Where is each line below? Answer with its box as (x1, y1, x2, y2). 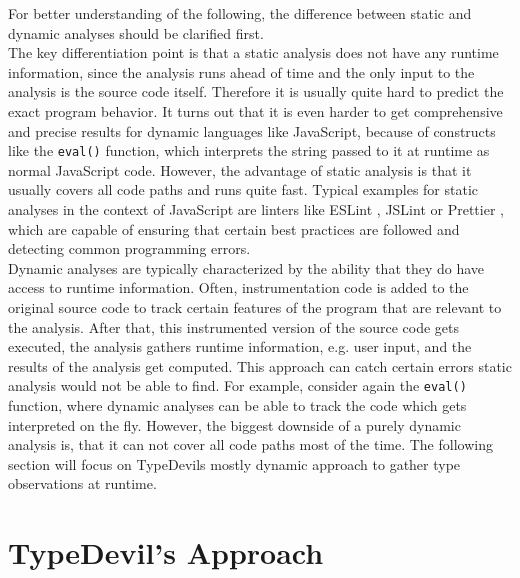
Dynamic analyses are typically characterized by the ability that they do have (8, 257, 485, 278)
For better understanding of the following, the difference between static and (8, 3, 472, 23)
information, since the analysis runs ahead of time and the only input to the (8, 61, 475, 82)
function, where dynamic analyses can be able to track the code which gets (8, 395, 467, 415)
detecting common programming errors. (8, 238, 251, 259)
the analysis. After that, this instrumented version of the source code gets (8, 316, 460, 337)
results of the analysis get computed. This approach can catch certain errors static (8, 355, 512, 376)
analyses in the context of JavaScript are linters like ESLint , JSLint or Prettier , (8, 199, 504, 219)
